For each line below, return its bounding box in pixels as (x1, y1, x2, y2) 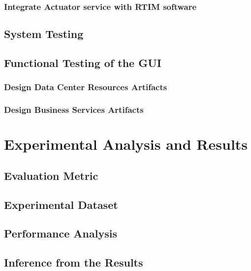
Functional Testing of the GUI (4, 55, 161, 70)
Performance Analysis (4, 226, 117, 241)
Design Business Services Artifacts (4, 103, 144, 116)
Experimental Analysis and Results (4, 134, 248, 154)
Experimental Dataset (4, 197, 118, 212)
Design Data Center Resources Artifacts (4, 81, 167, 93)
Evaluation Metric (4, 168, 98, 183)
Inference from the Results (4, 255, 143, 270)
